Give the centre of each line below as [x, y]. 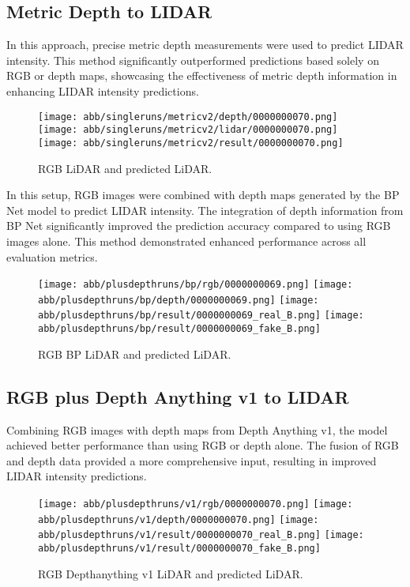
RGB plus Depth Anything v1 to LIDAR [178, 396]
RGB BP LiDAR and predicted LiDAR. [135, 354]
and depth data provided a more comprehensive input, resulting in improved [192, 460]
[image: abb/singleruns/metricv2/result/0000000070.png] [191, 143]
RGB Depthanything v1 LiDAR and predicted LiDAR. [171, 573]
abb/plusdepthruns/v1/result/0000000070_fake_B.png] [179, 548]
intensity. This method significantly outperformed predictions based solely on [193, 60]
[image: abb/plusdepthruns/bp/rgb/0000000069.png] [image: [196, 285]
